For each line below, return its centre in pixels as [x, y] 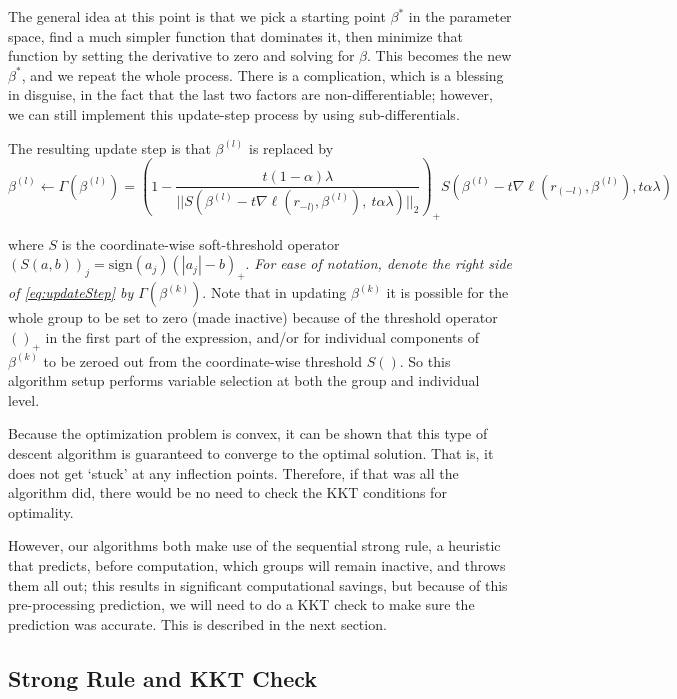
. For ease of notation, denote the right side [378, 263]
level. [24, 399]
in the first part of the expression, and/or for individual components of [262, 336]
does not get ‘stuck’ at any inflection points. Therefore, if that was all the [233, 472]
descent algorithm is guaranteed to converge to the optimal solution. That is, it [251, 453]
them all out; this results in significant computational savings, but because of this [258, 584]
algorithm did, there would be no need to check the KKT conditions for [227, 492]
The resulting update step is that [109, 147]
